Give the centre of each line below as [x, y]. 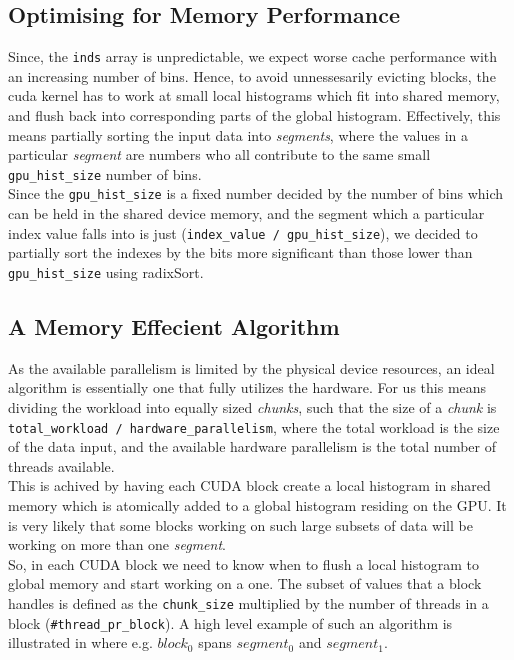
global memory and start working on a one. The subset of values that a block [245, 583]
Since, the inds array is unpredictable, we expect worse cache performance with [253, 56]
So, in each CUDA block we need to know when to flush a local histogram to [243, 563]
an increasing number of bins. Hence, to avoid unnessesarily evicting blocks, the [252, 75]
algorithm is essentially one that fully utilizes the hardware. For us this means [247, 387]
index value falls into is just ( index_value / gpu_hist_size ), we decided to [243, 232]
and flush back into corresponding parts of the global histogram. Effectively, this [254, 115]
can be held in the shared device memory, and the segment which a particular [246, 213]
